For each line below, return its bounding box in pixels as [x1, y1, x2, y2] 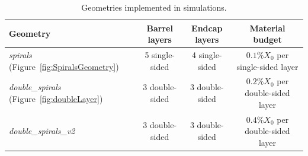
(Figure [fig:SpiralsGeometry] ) [9, 60, 119, 72]
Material [249, 21, 285, 34]
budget [253, 33, 282, 46]
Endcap [191, 21, 223, 34]
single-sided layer [236, 60, 299, 72]
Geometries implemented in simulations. [81, 1, 227, 13]
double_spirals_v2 [9, 125, 75, 137]
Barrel [146, 21, 173, 34]
